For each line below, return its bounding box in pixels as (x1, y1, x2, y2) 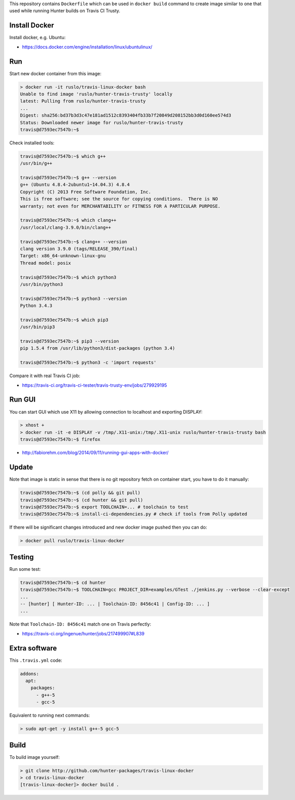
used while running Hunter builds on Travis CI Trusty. (9, 8, 121, 14)
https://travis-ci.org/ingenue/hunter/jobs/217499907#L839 (22, 630, 144, 636)
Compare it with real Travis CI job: (9, 373, 81, 379)
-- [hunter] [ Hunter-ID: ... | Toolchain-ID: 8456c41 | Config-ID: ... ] (20, 601, 210, 607)
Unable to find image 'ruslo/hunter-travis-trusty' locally (20, 91, 173, 97)
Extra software (9, 643, 57, 653)
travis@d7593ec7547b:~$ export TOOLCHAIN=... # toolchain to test (20, 504, 189, 510)
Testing (9, 552, 34, 561)
